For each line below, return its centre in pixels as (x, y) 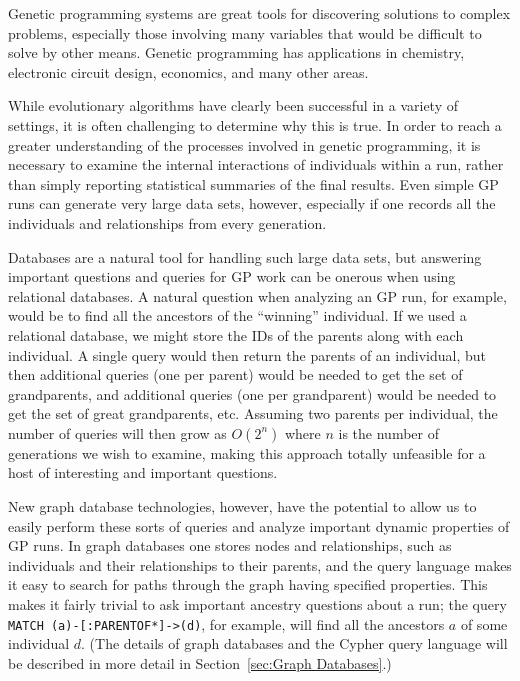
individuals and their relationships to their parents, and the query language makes (260, 564)
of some (484, 623)
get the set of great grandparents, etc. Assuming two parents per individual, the (253, 413)
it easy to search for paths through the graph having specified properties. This (248, 584)
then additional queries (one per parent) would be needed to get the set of (235, 374)
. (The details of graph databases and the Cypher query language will (294, 643)
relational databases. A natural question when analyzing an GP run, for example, (257, 295)
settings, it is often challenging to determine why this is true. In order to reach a (255, 124)
